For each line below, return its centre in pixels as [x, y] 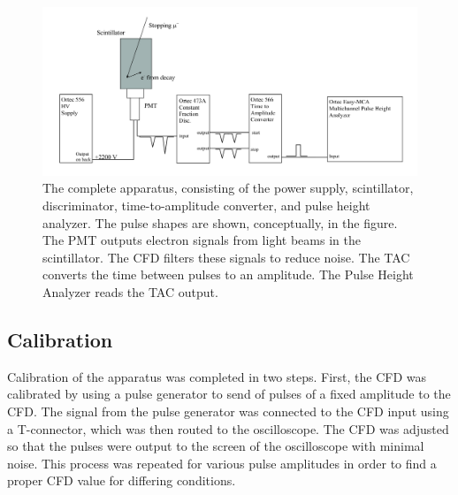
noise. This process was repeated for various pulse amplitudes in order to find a [222, 463]
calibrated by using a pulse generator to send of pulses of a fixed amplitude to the [229, 394]
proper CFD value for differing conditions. [122, 480]
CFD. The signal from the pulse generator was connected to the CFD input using [228, 411]
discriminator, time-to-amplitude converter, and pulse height [206, 206]
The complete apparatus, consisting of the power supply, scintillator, [228, 188]
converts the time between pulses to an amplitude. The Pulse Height [228, 274]
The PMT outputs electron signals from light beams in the [202, 240]
